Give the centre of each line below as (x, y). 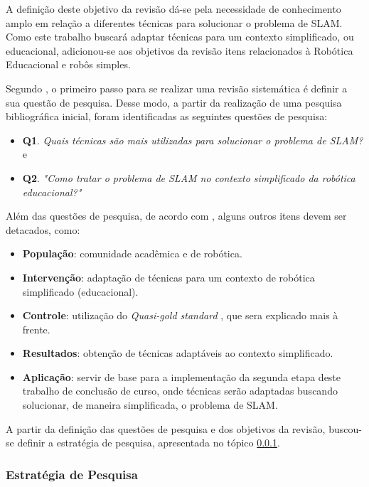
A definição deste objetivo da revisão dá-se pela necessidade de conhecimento (173, 9)
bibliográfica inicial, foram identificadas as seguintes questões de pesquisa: (167, 116)
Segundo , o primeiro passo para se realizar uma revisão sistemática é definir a (177, 88)
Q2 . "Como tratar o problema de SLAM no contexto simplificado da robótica (189, 177)
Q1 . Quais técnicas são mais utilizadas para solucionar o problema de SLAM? (193, 140)
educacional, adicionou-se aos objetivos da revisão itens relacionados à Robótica (180, 50)
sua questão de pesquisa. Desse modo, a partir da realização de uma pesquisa (174, 102)
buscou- (345, 428)
